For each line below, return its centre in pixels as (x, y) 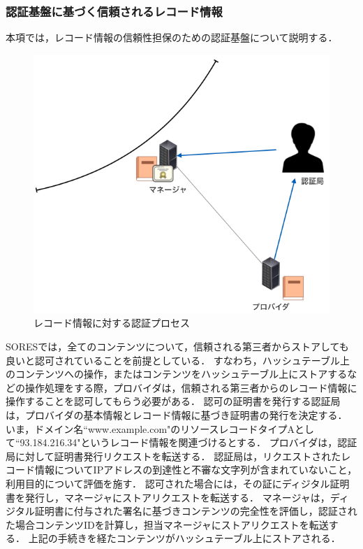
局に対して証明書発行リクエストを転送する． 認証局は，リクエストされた (173, 456)
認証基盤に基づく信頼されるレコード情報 (114, 11)
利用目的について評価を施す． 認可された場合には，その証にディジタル (168, 484)
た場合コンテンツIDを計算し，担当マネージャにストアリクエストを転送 (167, 524)
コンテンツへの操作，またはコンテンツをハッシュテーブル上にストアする (181, 374)
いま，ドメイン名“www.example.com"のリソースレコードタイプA (150, 428)
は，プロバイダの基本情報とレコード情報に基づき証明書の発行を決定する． (177, 415)
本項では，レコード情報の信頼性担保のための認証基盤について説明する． (172, 37)
